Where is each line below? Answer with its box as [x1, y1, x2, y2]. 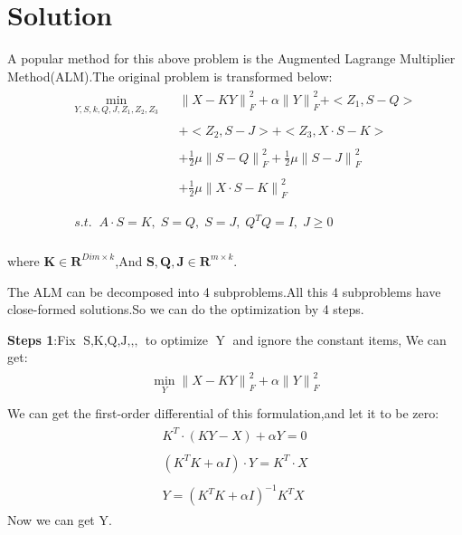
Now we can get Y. [7, 511, 112, 530]
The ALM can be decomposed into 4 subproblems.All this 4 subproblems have [7, 282, 441, 301]
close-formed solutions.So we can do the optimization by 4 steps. [7, 300, 364, 319]
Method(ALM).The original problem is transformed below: [7, 66, 333, 85]
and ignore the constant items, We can [232, 330, 447, 349]
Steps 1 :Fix [7, 330, 76, 349]
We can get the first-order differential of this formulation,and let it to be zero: [7, 403, 439, 422]
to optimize [145, 330, 209, 349]
